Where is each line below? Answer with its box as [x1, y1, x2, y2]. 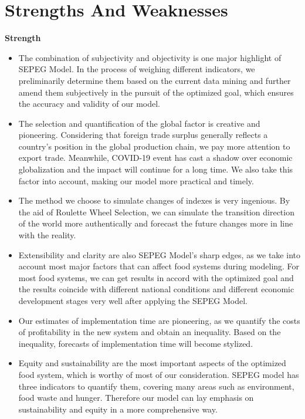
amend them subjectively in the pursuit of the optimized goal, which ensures [18, 86, 294, 98]
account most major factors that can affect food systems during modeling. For [18, 260, 300, 272]
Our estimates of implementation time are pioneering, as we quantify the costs [18, 314, 300, 326]
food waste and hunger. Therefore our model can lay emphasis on [18, 391, 254, 404]
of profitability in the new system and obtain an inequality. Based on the [18, 326, 281, 338]
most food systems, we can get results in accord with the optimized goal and [18, 271, 294, 283]
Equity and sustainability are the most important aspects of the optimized [18, 357, 286, 369]
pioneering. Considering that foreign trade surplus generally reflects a [18, 129, 268, 141]
